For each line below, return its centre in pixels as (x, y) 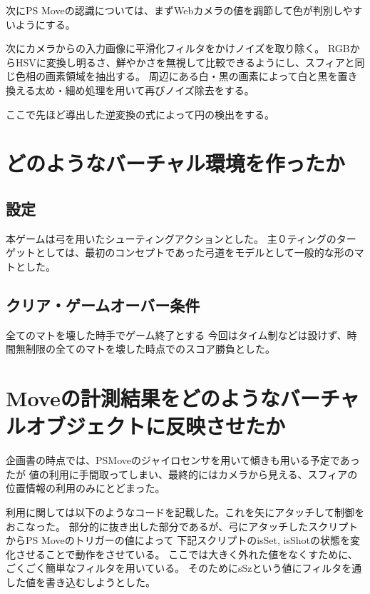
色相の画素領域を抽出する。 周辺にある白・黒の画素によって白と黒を (176, 76)
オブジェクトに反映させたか (156, 426)
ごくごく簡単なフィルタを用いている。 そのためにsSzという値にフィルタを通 (184, 568)
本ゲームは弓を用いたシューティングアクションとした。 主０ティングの (171, 238)
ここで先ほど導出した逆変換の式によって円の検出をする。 (140, 114)
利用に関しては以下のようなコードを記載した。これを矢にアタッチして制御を (185, 512)
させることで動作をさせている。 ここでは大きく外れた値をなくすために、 (186, 554)
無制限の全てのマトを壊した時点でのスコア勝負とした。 (145, 349)
